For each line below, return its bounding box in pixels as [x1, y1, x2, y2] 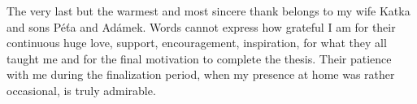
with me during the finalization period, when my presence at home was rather [7, 66, 395, 83]
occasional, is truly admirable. [7, 81, 156, 98]
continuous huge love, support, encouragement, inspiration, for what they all [7, 34, 387, 51]
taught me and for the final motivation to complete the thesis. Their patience [7, 50, 392, 67]
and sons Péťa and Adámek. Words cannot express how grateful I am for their [7, 18, 396, 35]
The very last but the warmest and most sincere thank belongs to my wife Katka [7, 2, 410, 19]
